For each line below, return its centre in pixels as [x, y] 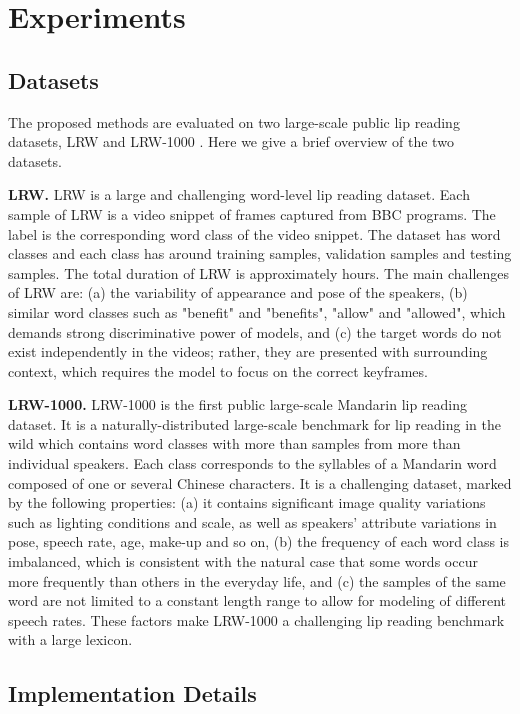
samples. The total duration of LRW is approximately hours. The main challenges [259, 272]
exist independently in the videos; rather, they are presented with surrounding [248, 351]
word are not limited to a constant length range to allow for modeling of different [257, 600]
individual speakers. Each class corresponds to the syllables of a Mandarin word [252, 463]
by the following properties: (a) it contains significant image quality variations [247, 502]
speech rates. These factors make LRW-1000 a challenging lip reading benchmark [256, 619]
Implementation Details [132, 693]
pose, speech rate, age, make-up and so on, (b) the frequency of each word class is [259, 541]
